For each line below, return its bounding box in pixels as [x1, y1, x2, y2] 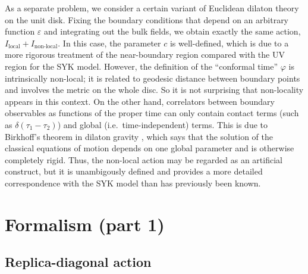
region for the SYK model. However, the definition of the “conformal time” [5, 60, 278, 72]
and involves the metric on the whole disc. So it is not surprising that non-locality [5, 83, 304, 96]
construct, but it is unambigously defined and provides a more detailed [5, 165, 263, 178]
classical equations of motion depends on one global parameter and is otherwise [5, 142, 294, 154]
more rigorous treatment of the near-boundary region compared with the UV [5, 48, 285, 61]
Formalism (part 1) [5, 211, 165, 236]
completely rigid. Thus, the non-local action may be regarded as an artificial [5, 153, 282, 166]
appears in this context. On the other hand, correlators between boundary [5, 95, 275, 107]
